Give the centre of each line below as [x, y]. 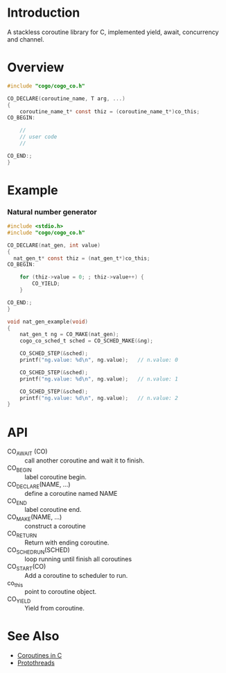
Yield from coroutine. [54, 608]
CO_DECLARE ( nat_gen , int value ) [54, 245]
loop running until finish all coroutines [78, 559]
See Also [33, 636]
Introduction [44, 13]
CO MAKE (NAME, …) [35, 518]
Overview [36, 68]
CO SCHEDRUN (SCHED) [39, 551]
